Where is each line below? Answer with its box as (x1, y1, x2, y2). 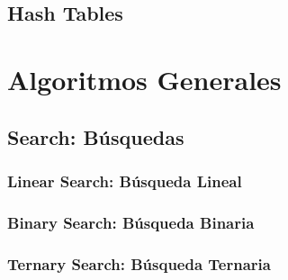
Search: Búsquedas (7, 122, 184, 150)
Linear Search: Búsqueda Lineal (7, 169, 242, 192)
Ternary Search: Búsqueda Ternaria (7, 252, 271, 275)
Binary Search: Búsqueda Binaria (7, 211, 255, 233)
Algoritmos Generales (7, 60, 282, 97)
